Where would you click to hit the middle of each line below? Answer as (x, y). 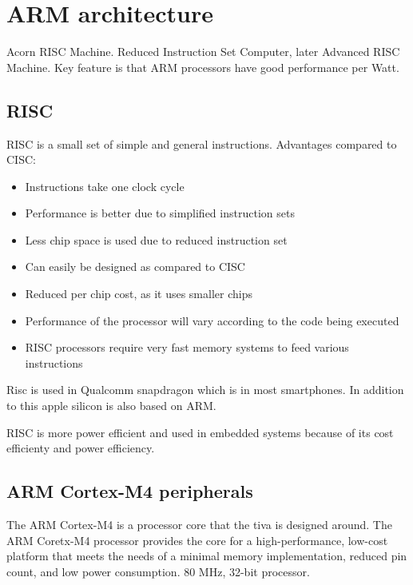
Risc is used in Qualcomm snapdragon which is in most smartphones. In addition (205, 390)
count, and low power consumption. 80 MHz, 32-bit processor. (158, 571)
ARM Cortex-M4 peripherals (130, 491)
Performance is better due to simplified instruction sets (160, 213)
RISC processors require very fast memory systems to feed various (187, 347)
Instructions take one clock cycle (105, 186)
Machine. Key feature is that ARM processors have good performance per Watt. (203, 67)
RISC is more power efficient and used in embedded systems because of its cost (200, 432)
